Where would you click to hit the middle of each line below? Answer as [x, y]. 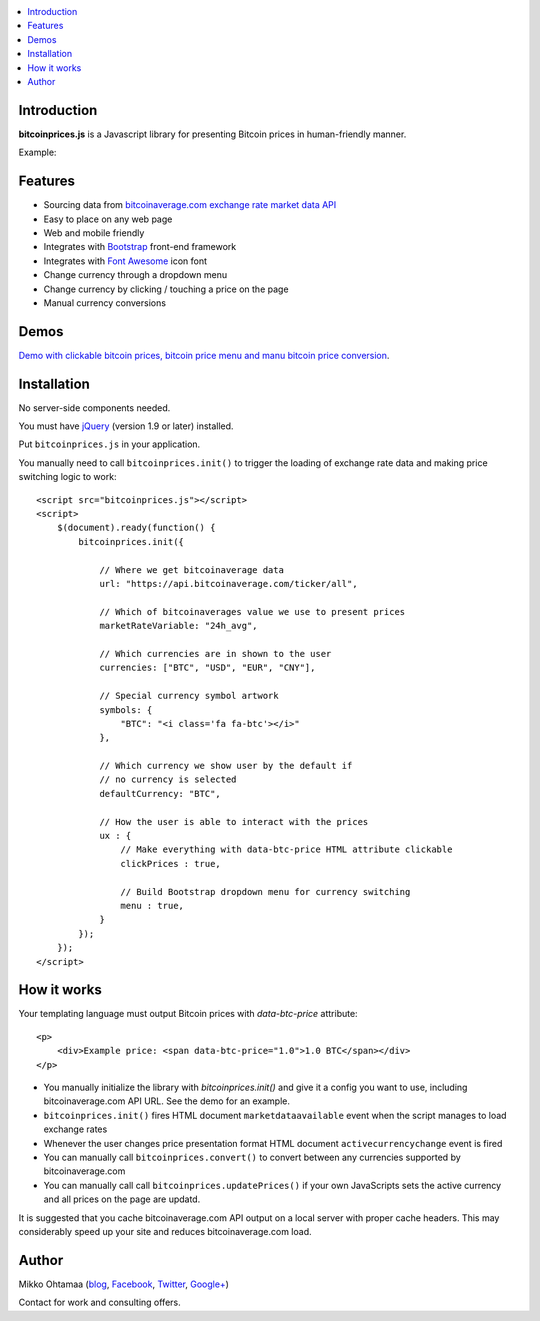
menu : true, [152, 905]
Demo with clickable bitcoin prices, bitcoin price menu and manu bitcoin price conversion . [204, 355]
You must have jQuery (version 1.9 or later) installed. [126, 426]
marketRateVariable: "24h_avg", [179, 626]
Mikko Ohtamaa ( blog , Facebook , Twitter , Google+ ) [124, 1284]
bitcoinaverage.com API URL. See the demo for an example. [166, 1101]
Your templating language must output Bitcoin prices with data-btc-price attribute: [188, 1014]
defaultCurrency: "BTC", [160, 793]
